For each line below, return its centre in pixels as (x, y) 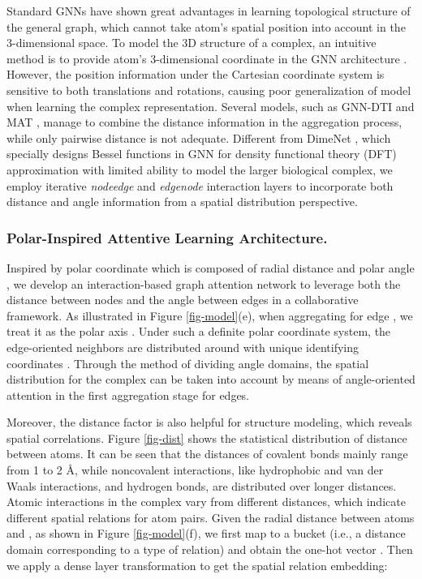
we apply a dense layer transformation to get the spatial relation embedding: (197, 565)
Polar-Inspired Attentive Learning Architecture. (167, 237)
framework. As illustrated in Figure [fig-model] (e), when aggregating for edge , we (210, 315)
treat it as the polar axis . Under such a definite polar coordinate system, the (199, 331)
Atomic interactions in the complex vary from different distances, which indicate (206, 502)
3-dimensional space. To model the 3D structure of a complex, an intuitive (192, 43)
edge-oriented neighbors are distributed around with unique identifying (183, 347)
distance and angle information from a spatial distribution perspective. (182, 202)
